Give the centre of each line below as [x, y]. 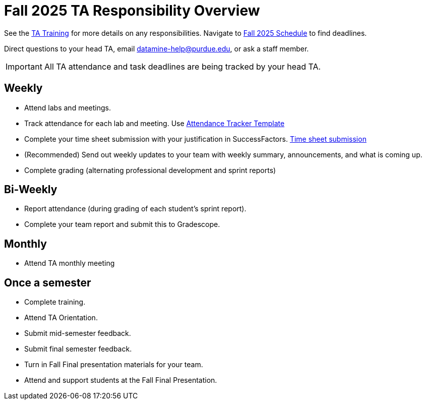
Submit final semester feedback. [78, 349]
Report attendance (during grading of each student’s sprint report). [135, 209]
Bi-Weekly [31, 190]
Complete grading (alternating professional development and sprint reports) [150, 170]
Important [24, 66]
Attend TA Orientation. [61, 318]
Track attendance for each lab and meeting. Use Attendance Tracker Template [155, 123]
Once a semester [48, 282]
